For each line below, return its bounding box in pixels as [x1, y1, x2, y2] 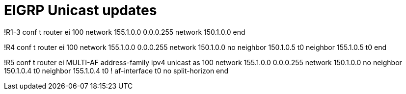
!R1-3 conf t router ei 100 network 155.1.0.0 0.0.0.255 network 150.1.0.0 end [4, 27, 245, 36]
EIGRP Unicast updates [4, 2, 157, 19]
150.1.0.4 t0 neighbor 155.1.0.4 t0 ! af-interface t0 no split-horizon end [4, 66, 229, 75]
